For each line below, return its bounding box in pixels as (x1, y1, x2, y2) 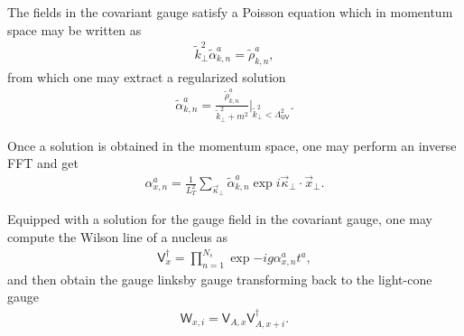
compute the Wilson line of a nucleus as (7, 227, 228, 246)
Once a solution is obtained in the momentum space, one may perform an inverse (7, 135, 457, 154)
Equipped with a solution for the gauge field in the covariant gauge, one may (7, 210, 432, 229)
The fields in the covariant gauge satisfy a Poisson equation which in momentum (7, 3, 453, 21)
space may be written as (7, 20, 142, 39)
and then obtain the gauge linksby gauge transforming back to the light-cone (7, 269, 432, 288)
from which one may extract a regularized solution (7, 67, 286, 86)
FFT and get (7, 154, 79, 173)
